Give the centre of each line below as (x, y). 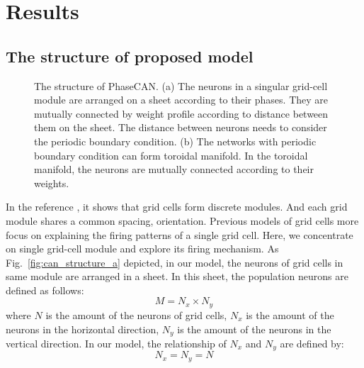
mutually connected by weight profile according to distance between (181, 113)
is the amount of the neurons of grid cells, (136, 314)
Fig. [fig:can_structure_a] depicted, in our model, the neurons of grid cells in (175, 262)
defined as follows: (45, 290)
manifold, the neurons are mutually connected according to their (174, 169)
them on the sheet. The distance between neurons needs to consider (181, 127)
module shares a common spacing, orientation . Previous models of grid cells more (182, 220)
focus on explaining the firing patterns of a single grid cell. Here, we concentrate (180, 234)
